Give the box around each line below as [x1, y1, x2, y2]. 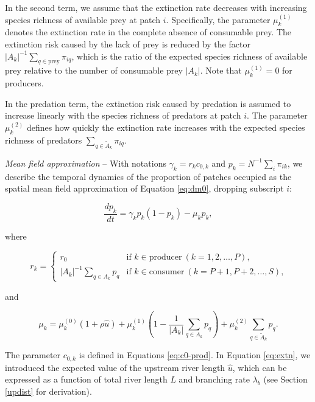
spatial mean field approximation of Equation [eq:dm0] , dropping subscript [5, 182, 284, 195]
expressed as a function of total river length [5, 373, 168, 386]
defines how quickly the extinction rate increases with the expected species [26, 120, 305, 133]
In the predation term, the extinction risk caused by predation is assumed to [5, 97, 291, 109]
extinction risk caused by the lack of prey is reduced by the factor [5, 37, 250, 50]
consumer [149, 268, 185, 277]
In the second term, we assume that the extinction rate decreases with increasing [5, 1, 307, 13]
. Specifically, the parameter [166, 13, 271, 26]
